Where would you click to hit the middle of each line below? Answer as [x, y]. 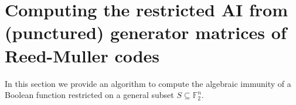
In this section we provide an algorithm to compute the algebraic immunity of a [148, 83]
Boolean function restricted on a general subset [89, 95]
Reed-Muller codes [82, 55]
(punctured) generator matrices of [146, 32]
